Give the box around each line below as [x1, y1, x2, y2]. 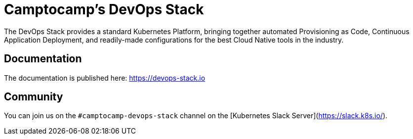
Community [4, 91, 63, 103]
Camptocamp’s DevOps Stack [4, 1, 204, 18]
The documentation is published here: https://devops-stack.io [4, 73, 206, 82]
